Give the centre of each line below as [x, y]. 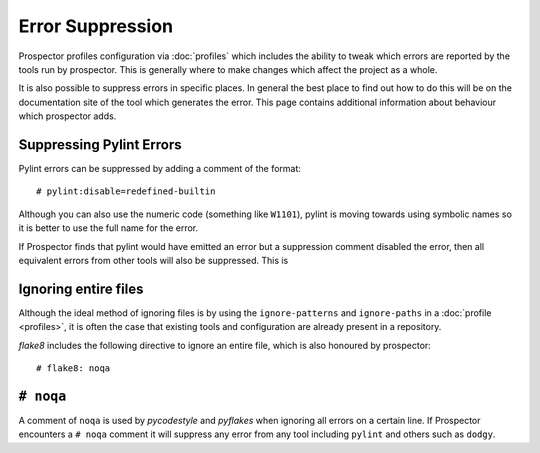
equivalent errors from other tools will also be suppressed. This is [153, 260]
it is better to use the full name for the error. [108, 228]
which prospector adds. [67, 116]
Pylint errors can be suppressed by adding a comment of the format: [160, 169]
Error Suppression [96, 26]
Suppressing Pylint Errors [100, 144]
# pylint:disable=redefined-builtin [126, 191]
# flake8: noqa [73, 368]
